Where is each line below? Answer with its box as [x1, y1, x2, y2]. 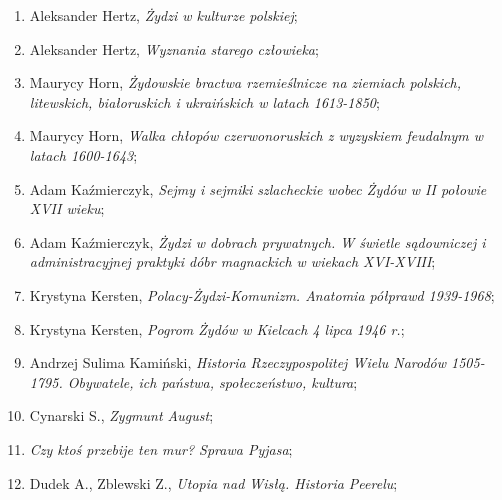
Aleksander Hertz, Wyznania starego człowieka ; [29, 38, 319, 59]
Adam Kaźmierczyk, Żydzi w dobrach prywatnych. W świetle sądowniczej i [29, 231, 486, 252]
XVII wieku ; [29, 198, 105, 219]
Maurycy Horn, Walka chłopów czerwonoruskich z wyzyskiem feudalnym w [29, 125, 484, 146]
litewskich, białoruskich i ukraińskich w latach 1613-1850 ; [29, 91, 380, 112]
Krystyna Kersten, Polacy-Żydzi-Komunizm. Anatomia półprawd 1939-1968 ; [29, 284, 495, 305]
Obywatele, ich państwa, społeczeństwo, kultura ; [67, 371, 358, 392]
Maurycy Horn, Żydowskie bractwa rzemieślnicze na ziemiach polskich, [29, 72, 462, 93]
